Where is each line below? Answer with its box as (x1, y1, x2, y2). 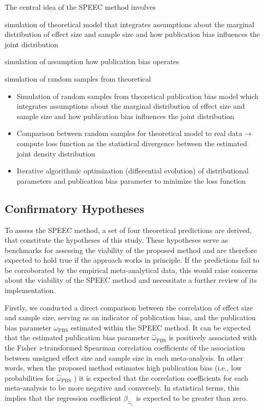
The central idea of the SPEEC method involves (5, 2, 156, 12)
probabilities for (5, 372, 55, 383)
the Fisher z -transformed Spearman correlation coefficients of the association (5, 342, 245, 353)
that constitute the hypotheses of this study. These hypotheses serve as (5, 235, 228, 245)
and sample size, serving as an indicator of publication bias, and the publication (5, 312, 256, 323)
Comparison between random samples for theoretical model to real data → (16, 128, 252, 139)
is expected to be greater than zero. (136, 393, 248, 403)
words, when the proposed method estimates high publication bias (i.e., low (5, 362, 242, 373)
